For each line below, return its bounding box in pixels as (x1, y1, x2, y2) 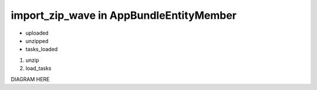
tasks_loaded (25, 46, 58, 53)
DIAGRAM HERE (11, 75, 50, 82)
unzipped (25, 37, 49, 44)
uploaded (25, 29, 49, 36)
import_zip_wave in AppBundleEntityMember (11, 9, 237, 22)
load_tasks (25, 65, 52, 72)
